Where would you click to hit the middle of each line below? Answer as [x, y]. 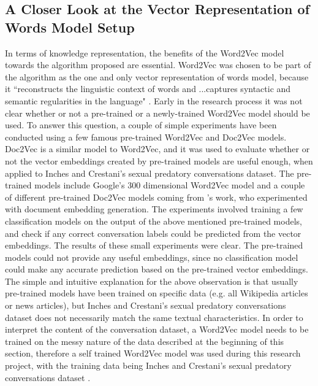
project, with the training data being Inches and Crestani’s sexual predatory [148, 365]
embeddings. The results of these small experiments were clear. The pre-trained [154, 245]
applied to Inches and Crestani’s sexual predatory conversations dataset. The [150, 173]
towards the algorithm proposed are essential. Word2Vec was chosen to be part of [158, 65]
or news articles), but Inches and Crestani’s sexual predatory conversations [146, 305]
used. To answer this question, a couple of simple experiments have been [141, 125]
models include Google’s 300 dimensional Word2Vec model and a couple [170, 185]
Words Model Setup [70, 27]
